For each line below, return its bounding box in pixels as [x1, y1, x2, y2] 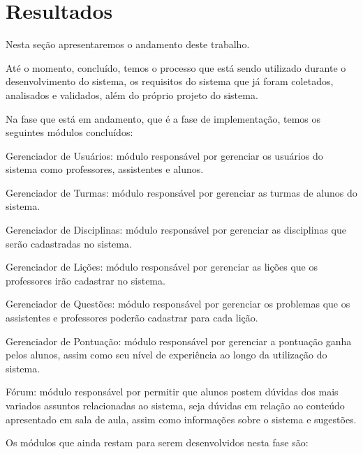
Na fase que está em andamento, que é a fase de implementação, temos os [6, 111, 320, 126]
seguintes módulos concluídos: [6, 125, 133, 139]
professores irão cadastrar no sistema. [6, 273, 165, 287]
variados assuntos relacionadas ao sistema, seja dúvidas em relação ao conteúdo [6, 398, 345, 412]
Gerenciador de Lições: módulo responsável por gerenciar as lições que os [6, 259, 318, 274]
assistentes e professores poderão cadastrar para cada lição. [6, 310, 258, 325]
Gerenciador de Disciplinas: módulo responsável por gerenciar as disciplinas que [6, 222, 346, 237]
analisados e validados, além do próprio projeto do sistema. [6, 87, 258, 102]
